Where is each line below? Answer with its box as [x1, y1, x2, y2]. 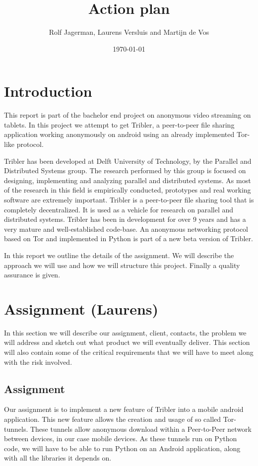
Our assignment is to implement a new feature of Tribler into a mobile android [4, 404, 244, 414]
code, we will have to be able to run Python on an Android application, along [4, 443, 241, 453]
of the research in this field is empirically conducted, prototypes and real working [4, 185, 251, 195]
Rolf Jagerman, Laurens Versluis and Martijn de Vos [49, 27, 209, 37]
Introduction [4, 81, 92, 101]
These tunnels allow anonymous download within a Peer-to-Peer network [30, 423, 252, 434]
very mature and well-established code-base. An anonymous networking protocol [4, 223, 249, 234]
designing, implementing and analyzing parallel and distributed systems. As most [4, 175, 251, 185]
